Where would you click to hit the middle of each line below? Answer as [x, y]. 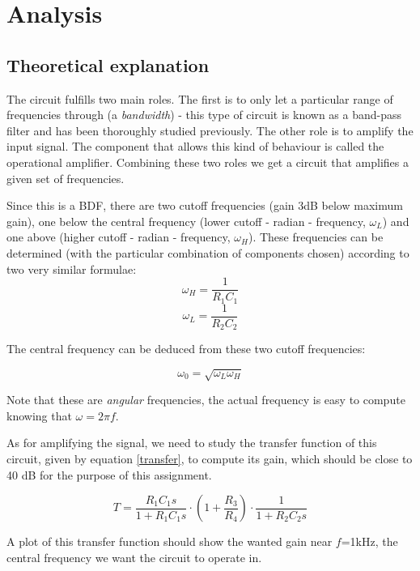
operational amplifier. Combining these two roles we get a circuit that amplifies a [208, 162]
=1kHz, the [369, 541]
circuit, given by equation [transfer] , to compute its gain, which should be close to [210, 459]
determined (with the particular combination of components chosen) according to [208, 252]
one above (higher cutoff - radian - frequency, [119, 237]
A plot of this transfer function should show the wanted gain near [170, 541]
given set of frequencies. [66, 178]
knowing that [39, 415]
